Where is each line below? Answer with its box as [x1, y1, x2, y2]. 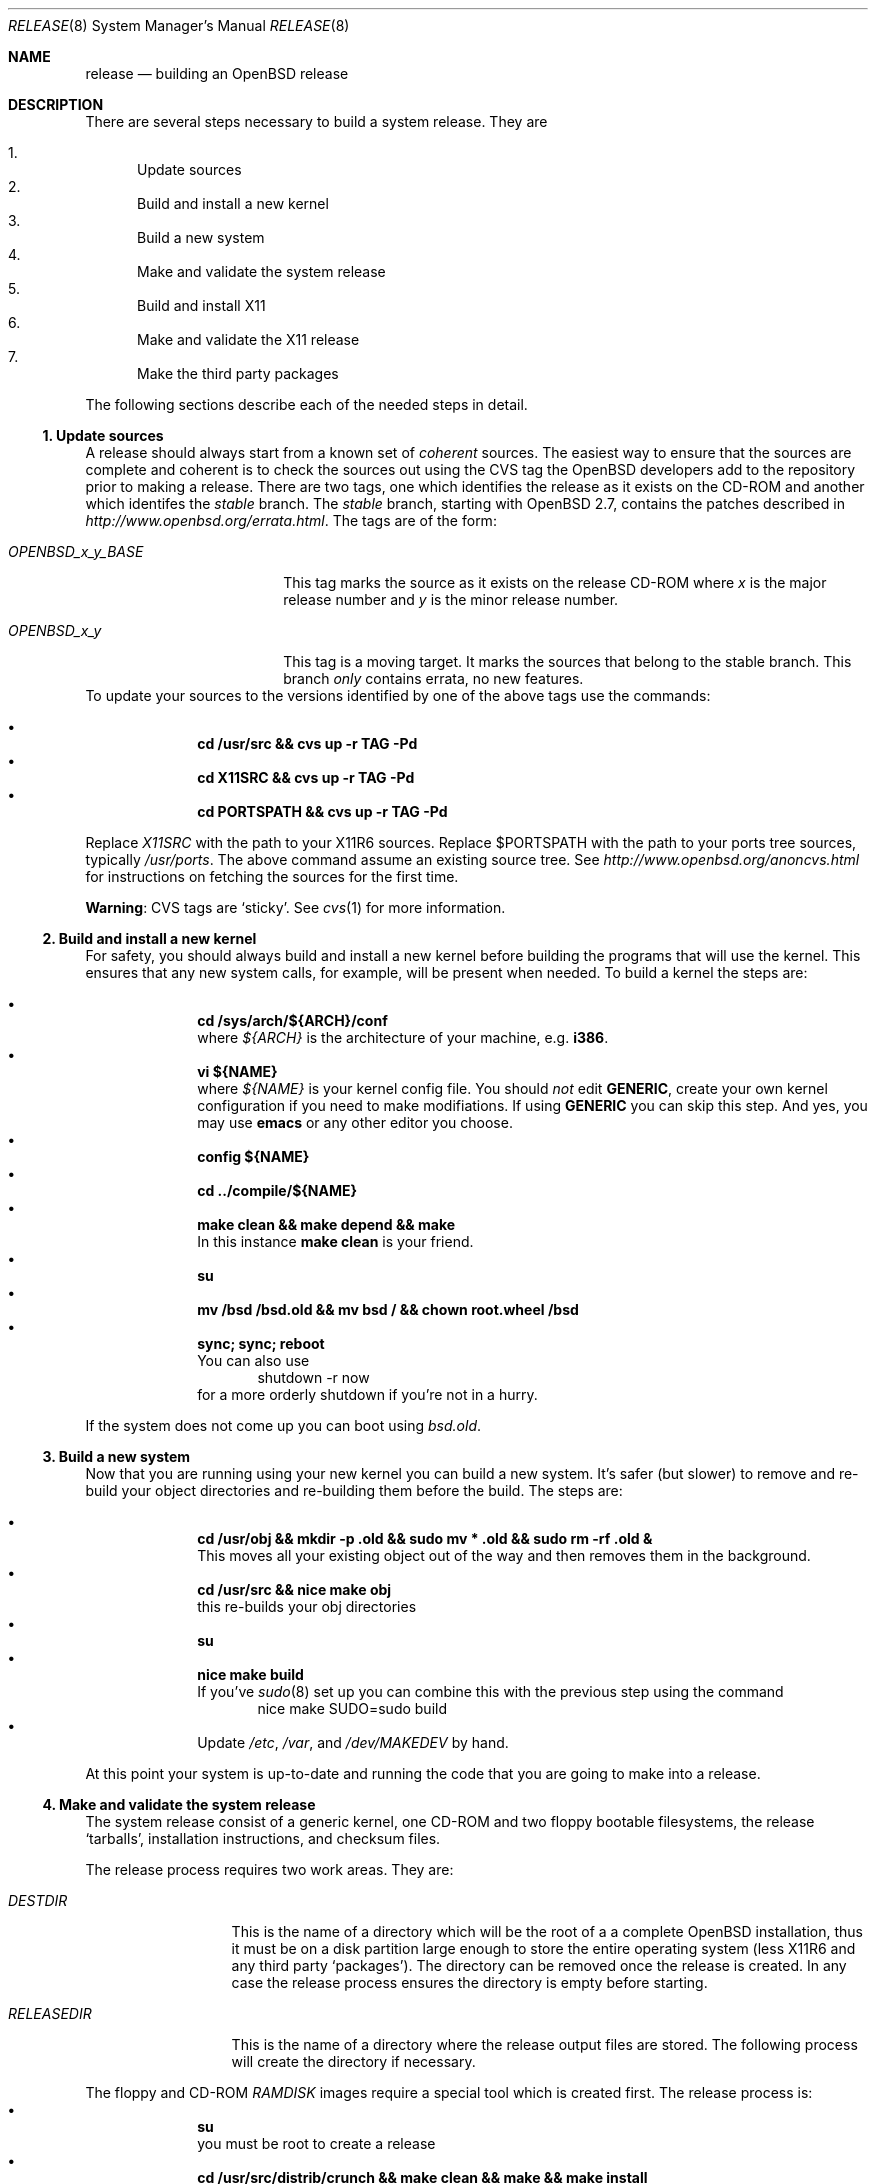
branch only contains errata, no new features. [283, 670, 584, 687]
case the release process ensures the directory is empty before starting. [231, 1974, 708, 1991]
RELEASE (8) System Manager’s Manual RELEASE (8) [8, 17, 350, 34]
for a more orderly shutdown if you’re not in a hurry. [197, 1386, 538, 1403]
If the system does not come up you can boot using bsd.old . [85, 1417, 482, 1434]
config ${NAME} [197, 1148, 310, 1165]
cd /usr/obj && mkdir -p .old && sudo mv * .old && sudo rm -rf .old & [197, 1530, 653, 1547]
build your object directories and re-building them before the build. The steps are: [85, 1482, 623, 1499]
